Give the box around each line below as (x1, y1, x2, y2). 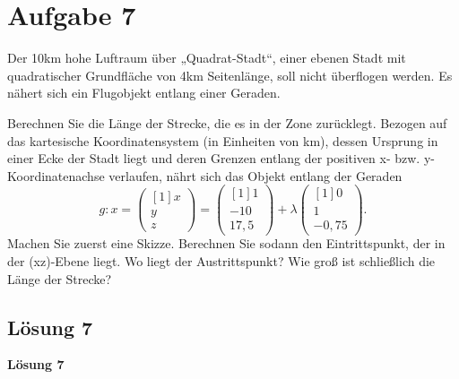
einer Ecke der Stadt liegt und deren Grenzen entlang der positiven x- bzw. (7, 149, 420, 168)
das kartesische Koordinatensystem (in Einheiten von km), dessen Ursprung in (7, 131, 438, 150)
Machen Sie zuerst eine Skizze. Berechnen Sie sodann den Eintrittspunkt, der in (7, 234, 446, 253)
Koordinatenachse (7, 166, 105, 185)
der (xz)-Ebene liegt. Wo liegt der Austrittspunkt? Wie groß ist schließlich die (7, 252, 436, 271)
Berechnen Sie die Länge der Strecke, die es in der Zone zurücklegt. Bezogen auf (7, 113, 447, 132)
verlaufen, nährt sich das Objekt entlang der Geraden (108, 166, 403, 185)
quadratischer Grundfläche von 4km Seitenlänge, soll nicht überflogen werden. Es (7, 65, 453, 84)
